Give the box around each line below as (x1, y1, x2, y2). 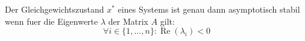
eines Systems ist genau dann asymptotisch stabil (118, 3, 300, 15)
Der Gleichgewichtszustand (5, 3, 104, 15)
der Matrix (108, 14, 148, 27)
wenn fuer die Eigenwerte (5, 14, 98, 27)
